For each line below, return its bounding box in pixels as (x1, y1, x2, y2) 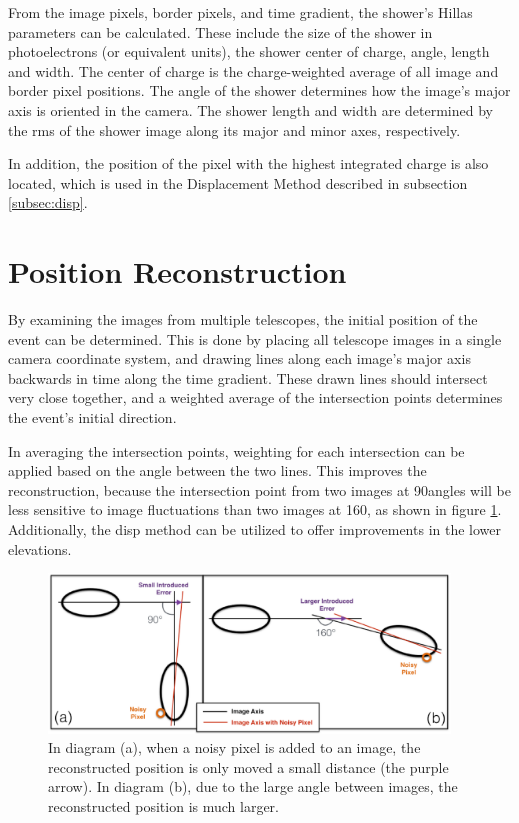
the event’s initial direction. (8, 407, 177, 428)
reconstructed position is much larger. (48, 796, 279, 817)
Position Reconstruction (8, 251, 347, 292)
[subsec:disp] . (8, 192, 88, 213)
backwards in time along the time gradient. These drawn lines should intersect (8, 367, 488, 388)
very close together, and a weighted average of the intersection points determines (8, 387, 503, 408)
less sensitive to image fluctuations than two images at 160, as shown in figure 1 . (8, 499, 502, 520)
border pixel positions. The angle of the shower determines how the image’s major (8, 80, 511, 101)
